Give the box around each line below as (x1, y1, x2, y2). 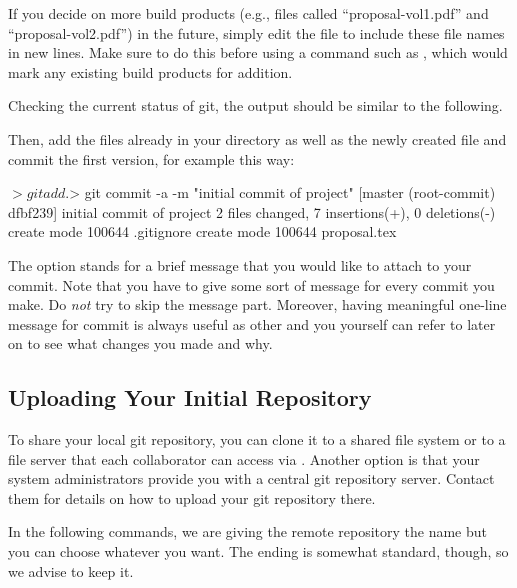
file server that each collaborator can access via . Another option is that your (8, 448, 480, 469)
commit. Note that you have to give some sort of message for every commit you (8, 274, 495, 295)
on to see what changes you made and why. (8, 333, 273, 354)
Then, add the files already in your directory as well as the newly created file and (8, 128, 507, 149)
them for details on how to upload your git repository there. (8, 487, 376, 508)
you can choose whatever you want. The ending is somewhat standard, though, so (8, 541, 509, 562)
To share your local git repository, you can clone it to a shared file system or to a (8, 429, 506, 450)
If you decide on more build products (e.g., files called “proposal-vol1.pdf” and (8, 3, 489, 23)
